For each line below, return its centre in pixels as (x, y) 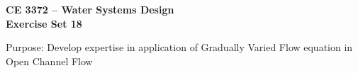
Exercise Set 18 (44, 23)
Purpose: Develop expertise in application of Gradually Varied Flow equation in (179, 47)
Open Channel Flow (49, 61)
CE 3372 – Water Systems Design (90, 9)
